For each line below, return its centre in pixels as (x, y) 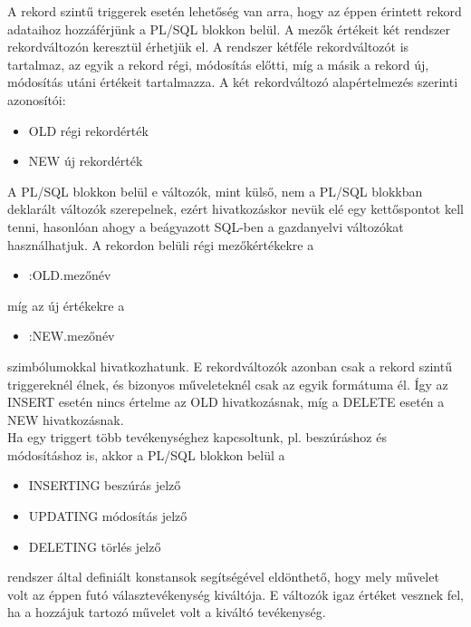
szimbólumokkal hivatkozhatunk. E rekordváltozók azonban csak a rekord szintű (230, 366)
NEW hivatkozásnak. (66, 419)
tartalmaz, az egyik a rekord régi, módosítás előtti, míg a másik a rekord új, (218, 64)
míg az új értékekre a (66, 305)
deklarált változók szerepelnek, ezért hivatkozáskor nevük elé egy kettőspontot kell (235, 209)
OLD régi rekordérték (88, 130)
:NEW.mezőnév (72, 336)
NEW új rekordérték (86, 161)
